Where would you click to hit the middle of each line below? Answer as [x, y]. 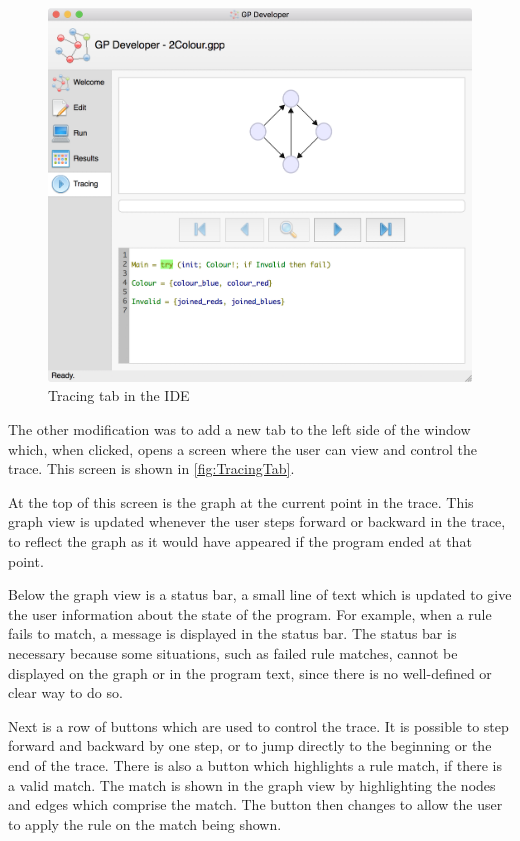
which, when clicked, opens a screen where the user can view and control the [242, 448]
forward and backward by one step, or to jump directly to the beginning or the [250, 745]
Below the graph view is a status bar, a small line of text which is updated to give [260, 594]
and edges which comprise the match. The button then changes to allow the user [255, 804]
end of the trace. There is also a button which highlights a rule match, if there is [255, 764]
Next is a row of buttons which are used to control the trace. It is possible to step [258, 725]
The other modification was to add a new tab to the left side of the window [239, 429]
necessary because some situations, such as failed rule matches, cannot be [233, 652]
